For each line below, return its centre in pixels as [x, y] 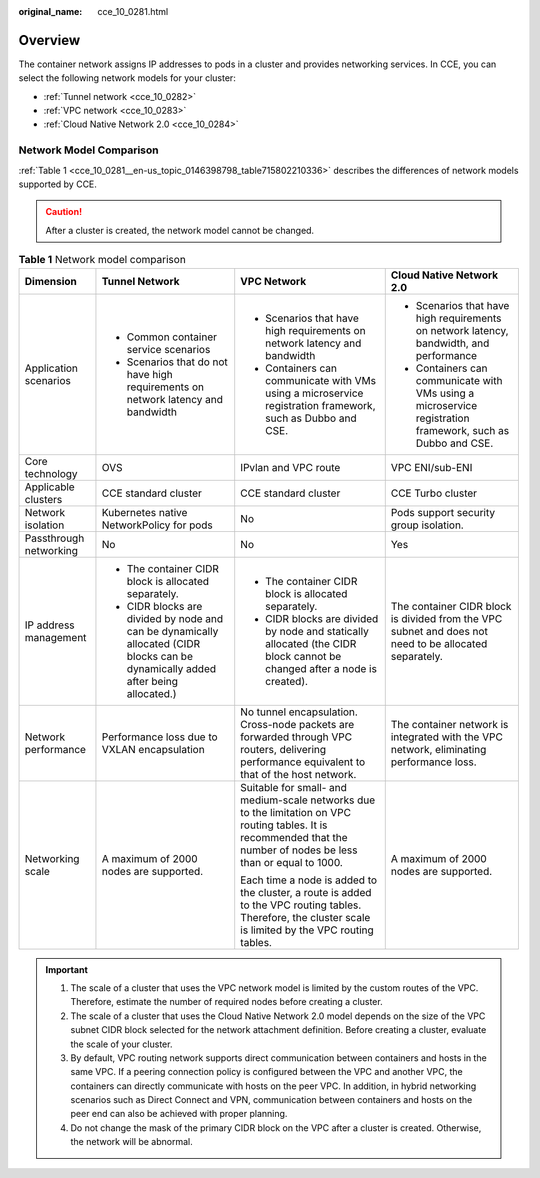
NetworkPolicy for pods [157, 525]
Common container [172, 337]
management [55, 637]
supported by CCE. [57, 184]
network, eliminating [438, 749]
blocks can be [160, 656]
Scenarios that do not [177, 362]
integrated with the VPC [447, 737]
